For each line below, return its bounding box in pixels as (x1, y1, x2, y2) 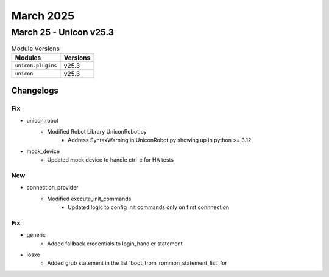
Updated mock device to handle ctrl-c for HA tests (47, 156, 174, 163)
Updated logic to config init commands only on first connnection (68, 203, 230, 211)
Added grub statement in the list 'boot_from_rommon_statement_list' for (47, 259, 228, 267)
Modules (15, 53, 41, 62)
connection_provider (26, 184, 79, 191)
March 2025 (11, 9, 75, 22)
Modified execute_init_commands (47, 195, 132, 202)
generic (26, 231, 46, 239)
